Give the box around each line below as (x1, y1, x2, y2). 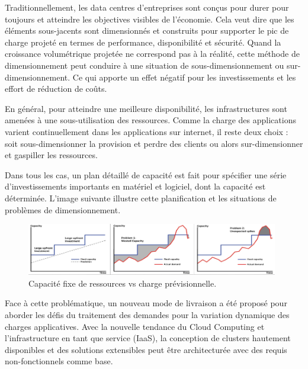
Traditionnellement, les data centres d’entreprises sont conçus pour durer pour (5, 1, 289, 13)
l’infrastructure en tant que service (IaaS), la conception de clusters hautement (5, 332, 291, 344)
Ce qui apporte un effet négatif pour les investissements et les (72, 70, 296, 83)
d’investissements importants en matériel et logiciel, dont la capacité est (5, 180, 266, 192)
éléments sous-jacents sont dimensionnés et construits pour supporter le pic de (5, 24, 289, 37)
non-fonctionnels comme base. (5, 355, 113, 367)
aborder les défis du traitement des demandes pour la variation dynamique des (5, 309, 290, 321)
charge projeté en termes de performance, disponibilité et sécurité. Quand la (5, 36, 281, 48)
